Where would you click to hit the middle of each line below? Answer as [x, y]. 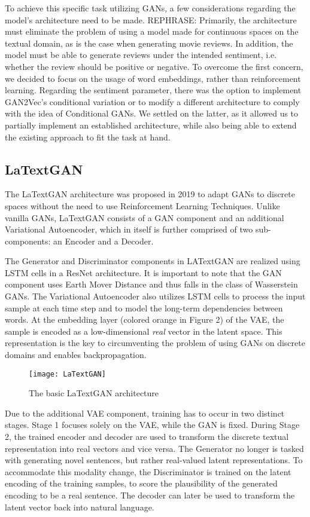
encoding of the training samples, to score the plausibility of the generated [141, 483]
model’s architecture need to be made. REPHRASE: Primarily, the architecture [151, 19]
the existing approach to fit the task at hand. [88, 137]
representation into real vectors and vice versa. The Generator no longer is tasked [154, 448]
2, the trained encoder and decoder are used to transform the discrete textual [147, 437]
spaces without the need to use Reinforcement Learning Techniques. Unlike [142, 205]
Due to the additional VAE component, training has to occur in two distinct [145, 413]
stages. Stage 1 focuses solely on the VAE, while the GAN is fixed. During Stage [152, 425]
